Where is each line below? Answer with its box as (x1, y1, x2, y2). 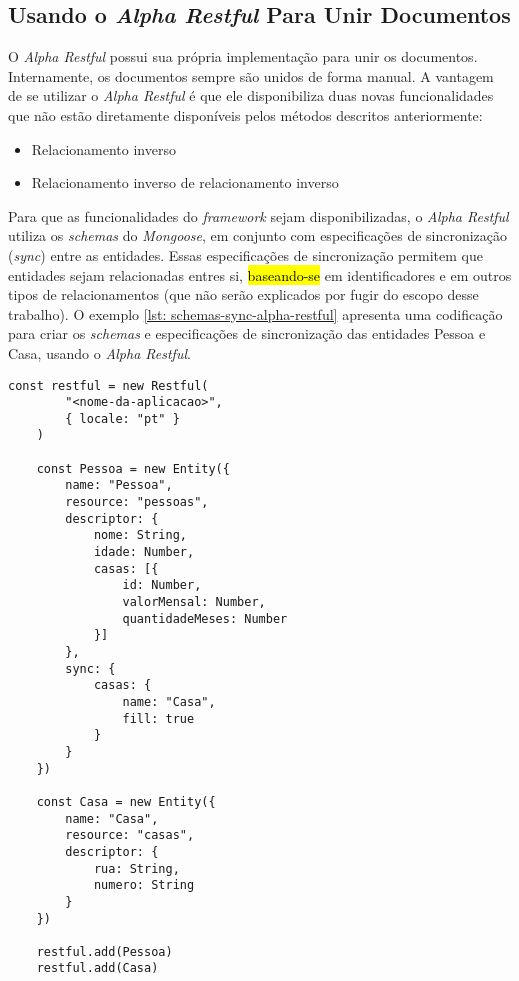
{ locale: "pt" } (65, 411, 180, 426)
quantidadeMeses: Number (122, 611, 288, 626)
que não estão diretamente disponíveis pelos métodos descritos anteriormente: (8, 104, 483, 125)
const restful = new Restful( (8, 378, 209, 393)
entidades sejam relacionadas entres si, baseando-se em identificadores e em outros (8, 264, 512, 285)
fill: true (122, 711, 195, 726)
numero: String (93, 878, 195, 893)
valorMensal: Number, (122, 595, 266, 610)
